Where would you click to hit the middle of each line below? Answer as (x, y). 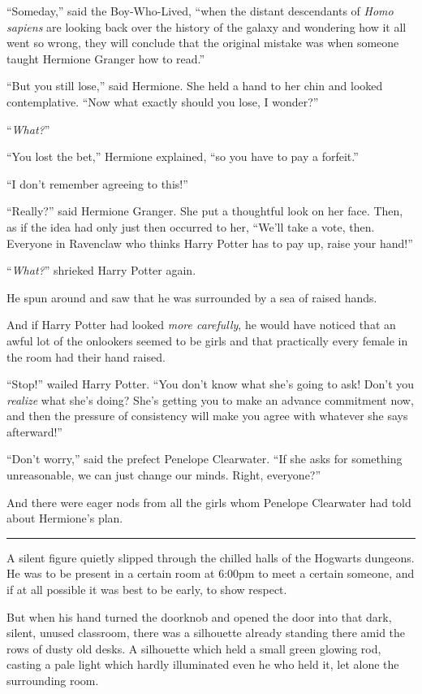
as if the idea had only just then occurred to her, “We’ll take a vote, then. (191, 226)
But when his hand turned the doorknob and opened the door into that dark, (199, 616)
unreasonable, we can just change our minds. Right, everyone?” (164, 475)
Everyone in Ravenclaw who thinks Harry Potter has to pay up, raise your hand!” (210, 243)
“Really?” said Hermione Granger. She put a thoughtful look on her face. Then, (205, 211)
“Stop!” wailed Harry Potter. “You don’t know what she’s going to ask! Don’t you (211, 384)
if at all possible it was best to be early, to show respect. (147, 590)
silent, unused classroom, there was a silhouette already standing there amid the (206, 633)
